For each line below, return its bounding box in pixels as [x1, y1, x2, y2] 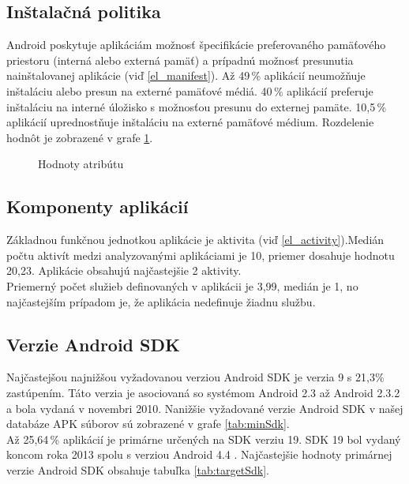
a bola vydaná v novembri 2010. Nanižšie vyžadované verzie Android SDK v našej [6, 400, 403, 416]
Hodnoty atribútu [38, 156, 124, 172]
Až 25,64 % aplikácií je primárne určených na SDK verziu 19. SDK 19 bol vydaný [6, 430, 401, 447]
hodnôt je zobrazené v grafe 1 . [6, 129, 153, 145]
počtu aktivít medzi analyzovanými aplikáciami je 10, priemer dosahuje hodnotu [6, 246, 395, 263]
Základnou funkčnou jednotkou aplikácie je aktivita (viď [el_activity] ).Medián [6, 231, 385, 248]
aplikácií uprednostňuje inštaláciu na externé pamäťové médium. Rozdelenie [6, 114, 374, 130]
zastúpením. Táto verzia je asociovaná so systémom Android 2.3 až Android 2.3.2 [6, 384, 400, 400]
